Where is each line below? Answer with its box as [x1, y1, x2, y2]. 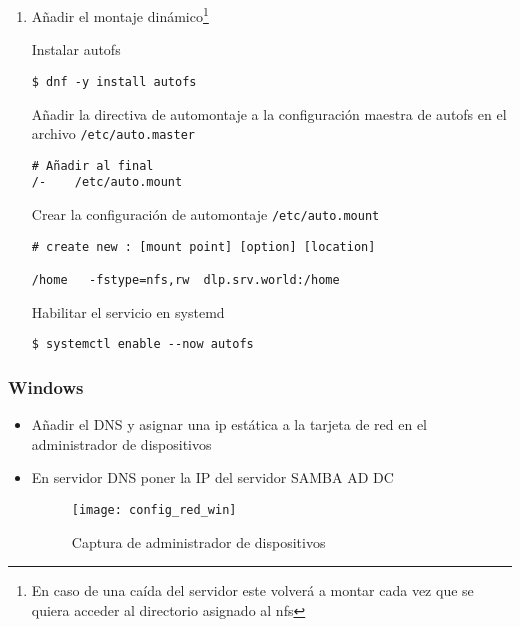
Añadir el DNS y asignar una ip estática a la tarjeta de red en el [31, 414, 428, 435]
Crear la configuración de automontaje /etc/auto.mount [31, 204, 380, 225]
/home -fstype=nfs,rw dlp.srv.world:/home [31, 273, 340, 288]
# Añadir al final [31, 158, 154, 173]
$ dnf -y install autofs [31, 74, 197, 89]
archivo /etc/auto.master [31, 123, 195, 144]
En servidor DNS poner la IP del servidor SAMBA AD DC [31, 467, 394, 488]
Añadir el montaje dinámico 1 [31, 3, 209, 26]
